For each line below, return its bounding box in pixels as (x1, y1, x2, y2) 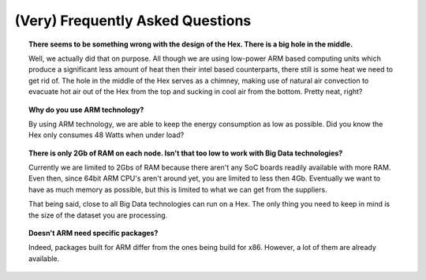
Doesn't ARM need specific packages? (28, 229, 159, 238)
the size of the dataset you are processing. (28, 210, 168, 220)
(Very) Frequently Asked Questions (14, 12, 252, 29)
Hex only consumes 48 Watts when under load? (28, 130, 185, 140)
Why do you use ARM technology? (28, 105, 144, 114)
